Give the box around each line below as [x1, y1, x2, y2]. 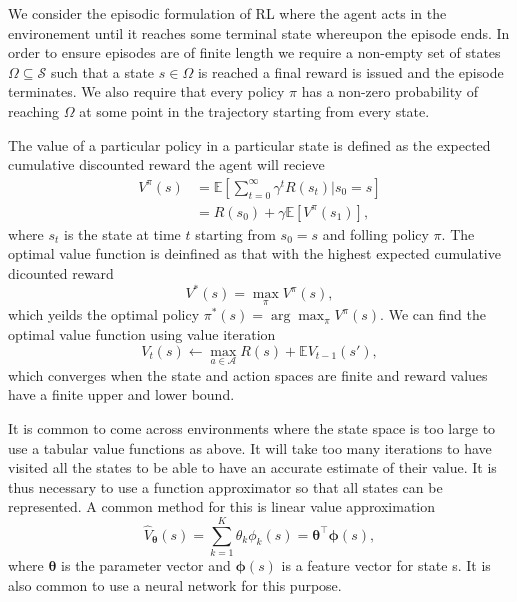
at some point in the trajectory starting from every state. [79, 100, 430, 121]
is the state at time [64, 223, 181, 244]
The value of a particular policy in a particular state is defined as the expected [8, 134, 491, 155]
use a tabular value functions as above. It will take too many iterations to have [8, 437, 492, 458]
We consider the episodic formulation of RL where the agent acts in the [8, 3, 447, 23]
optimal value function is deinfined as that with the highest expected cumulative [8, 243, 501, 264]
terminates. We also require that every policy [8, 81, 285, 102]
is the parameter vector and [61, 555, 231, 575]
